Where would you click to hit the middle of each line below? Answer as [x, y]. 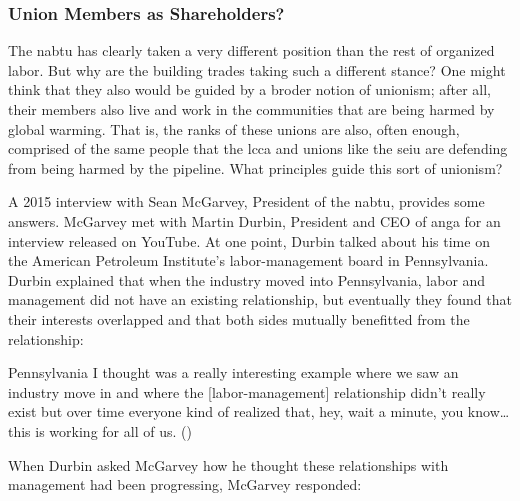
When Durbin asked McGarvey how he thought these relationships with [228, 464]
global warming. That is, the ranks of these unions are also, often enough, [234, 128]
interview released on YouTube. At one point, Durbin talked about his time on [249, 240]
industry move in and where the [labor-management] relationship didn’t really [247, 391]
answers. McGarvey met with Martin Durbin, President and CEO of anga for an [254, 220]
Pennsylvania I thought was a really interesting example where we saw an [233, 372]
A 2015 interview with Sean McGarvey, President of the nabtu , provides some [246, 201]
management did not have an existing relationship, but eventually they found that [260, 299]
